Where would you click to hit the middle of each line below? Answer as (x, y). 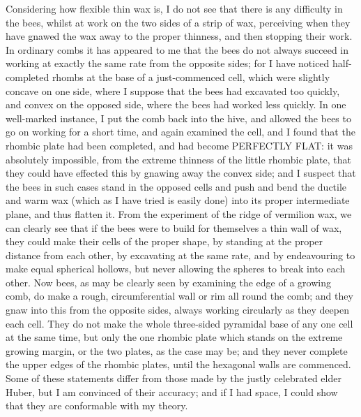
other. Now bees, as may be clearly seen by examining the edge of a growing (168, 282)
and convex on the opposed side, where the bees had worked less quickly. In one (176, 104)
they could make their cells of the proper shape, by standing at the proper (164, 241)
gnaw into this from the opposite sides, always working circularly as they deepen (177, 310)
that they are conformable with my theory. (97, 405)
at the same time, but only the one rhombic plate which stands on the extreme (174, 337)
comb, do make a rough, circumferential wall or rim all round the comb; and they (179, 296)
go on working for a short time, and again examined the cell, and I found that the (180, 132)
